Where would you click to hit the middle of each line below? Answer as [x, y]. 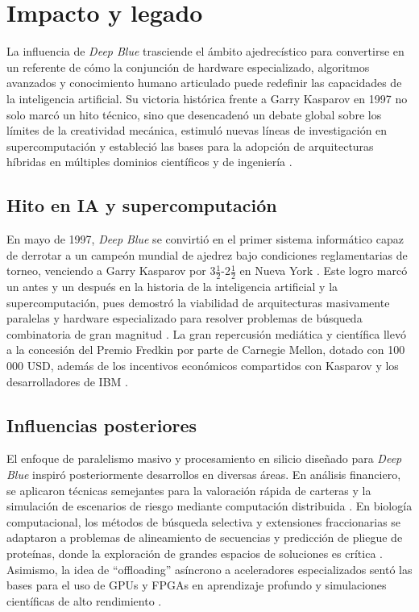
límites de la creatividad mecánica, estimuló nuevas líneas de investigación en [197, 130]
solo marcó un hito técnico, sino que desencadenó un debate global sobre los [194, 114]
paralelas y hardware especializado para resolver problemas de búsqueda [185, 318]
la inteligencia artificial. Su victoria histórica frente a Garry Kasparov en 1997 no [207, 98]
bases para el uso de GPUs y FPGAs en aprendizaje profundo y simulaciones [197, 585]
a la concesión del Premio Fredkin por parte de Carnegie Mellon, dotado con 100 [206, 350]
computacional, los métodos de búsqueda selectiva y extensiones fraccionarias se [204, 521]
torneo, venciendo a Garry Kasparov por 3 [111, 271]
